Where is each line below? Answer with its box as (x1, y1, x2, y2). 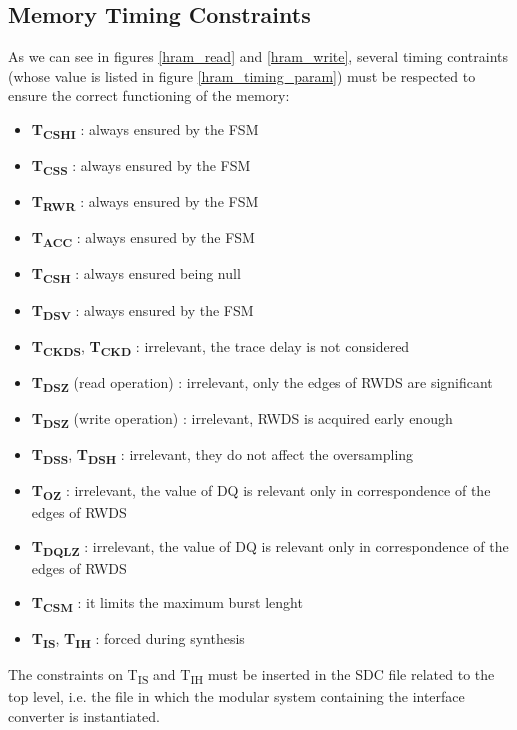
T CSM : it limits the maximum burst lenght (31, 591, 303, 615)
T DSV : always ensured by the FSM (31, 299, 254, 323)
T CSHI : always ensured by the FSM (31, 118, 259, 142)
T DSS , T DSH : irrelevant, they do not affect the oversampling (31, 444, 414, 467)
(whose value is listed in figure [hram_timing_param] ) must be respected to (8, 65, 476, 86)
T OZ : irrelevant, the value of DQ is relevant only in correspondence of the (31, 480, 491, 504)
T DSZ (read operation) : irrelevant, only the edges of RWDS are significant (31, 371, 493, 395)
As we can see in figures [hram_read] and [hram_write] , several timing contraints (8, 46, 509, 67)
